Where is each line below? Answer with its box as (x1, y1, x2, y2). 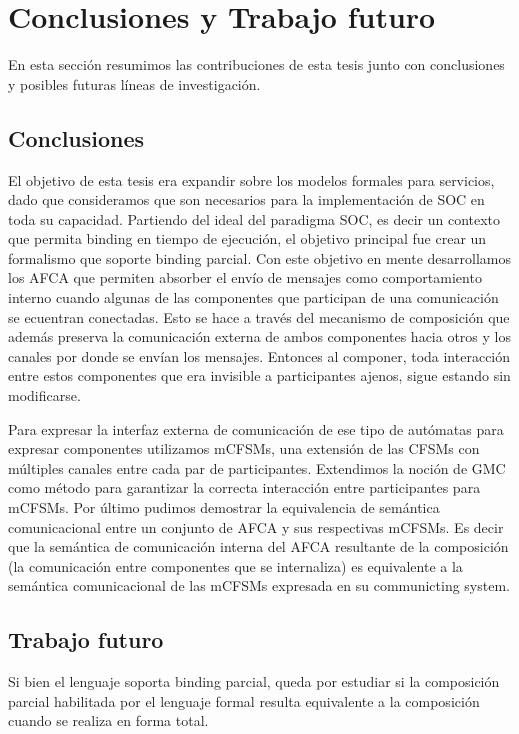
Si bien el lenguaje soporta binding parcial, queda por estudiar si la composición (8, 671, 500, 692)
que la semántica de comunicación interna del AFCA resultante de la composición (8, 536, 509, 557)
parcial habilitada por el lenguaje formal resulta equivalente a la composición (8, 690, 480, 711)
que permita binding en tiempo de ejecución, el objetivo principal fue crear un (8, 228, 487, 249)
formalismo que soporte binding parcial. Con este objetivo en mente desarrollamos (8, 247, 512, 268)
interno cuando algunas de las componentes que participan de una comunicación (8, 287, 499, 308)
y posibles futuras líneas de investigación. (8, 73, 261, 94)
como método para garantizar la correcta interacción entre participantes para (8, 477, 481, 498)
